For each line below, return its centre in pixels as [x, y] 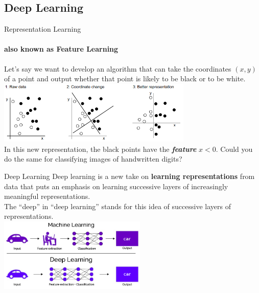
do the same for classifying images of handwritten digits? [93, 159]
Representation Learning [43, 29]
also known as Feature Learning [61, 49]
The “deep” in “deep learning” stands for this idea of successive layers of [117, 206]
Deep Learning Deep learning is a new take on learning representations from [129, 176]
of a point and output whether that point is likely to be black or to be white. [125, 78]
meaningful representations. [47, 196]
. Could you [234, 149]
